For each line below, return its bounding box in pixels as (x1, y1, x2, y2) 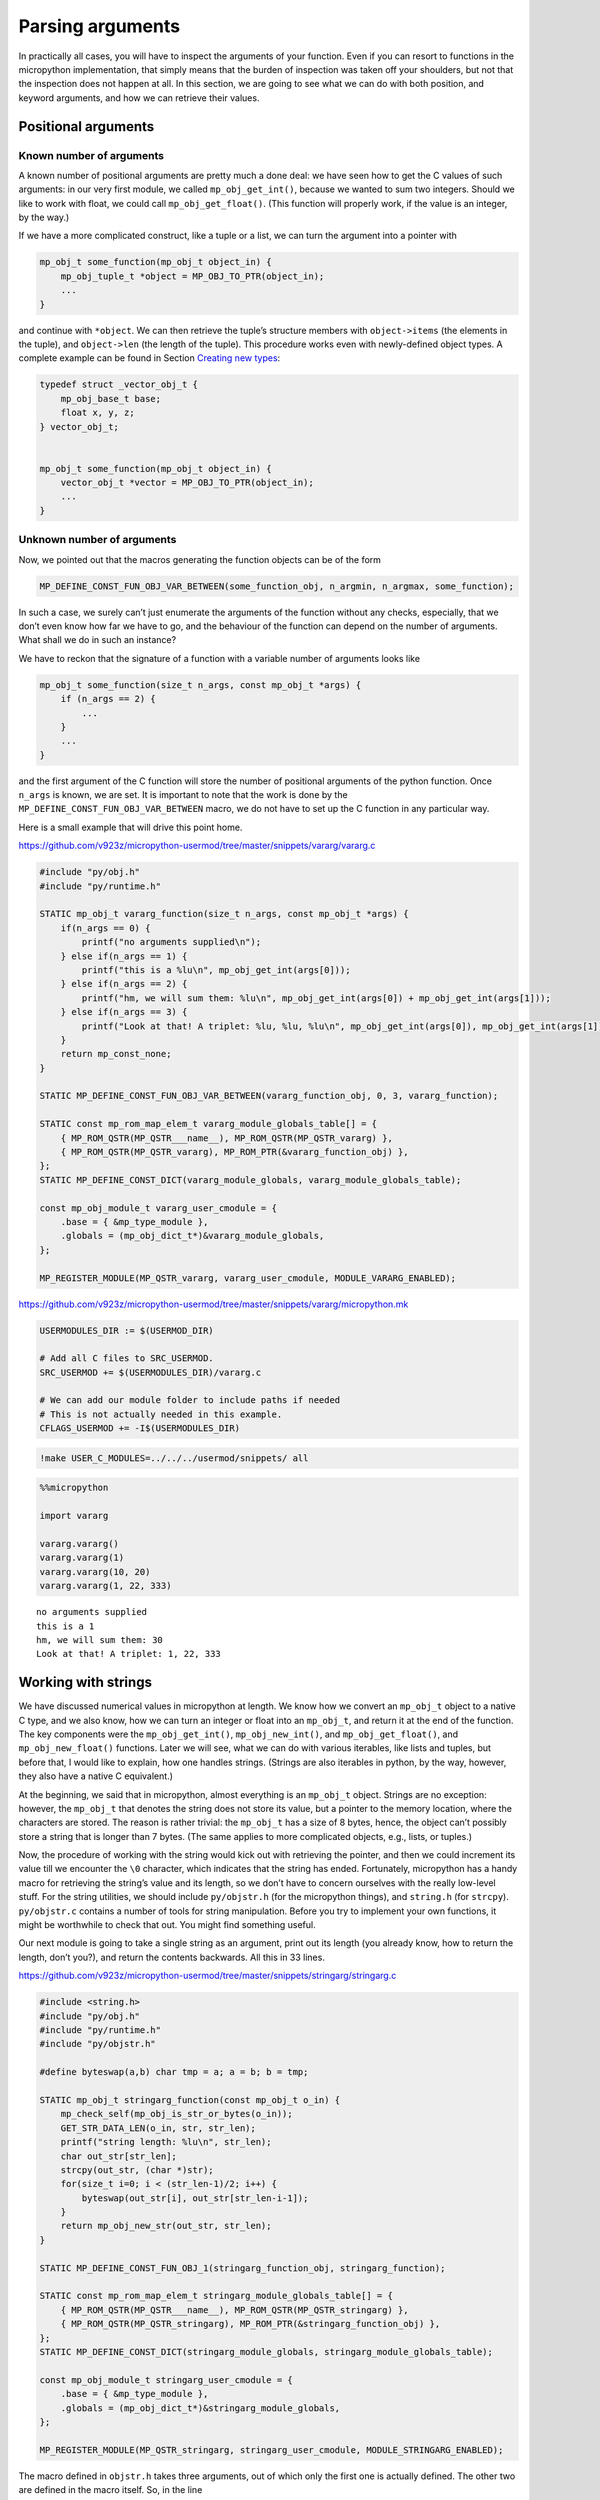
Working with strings (18, 1674, 152, 1691)
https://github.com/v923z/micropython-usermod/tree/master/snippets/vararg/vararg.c (18, 840, 376, 852)
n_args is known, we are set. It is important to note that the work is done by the (18, 789, 349, 801)
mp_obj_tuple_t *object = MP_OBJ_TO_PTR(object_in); (60, 270, 325, 282)
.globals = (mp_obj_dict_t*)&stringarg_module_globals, (60, 2402, 341, 2414)
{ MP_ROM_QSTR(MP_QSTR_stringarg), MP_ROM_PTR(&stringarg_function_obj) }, (60, 2318, 441, 2330)
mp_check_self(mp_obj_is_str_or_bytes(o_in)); (60, 2108, 294, 2120)
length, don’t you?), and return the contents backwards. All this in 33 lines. (18, 1951, 325, 1963)
